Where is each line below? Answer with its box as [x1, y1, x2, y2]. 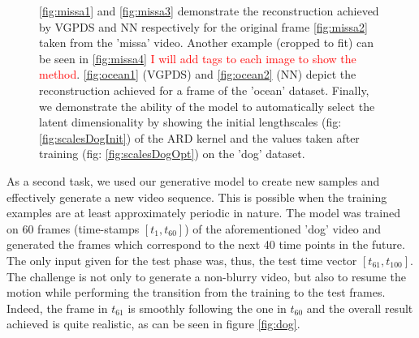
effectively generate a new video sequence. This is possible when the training [6, 188, 387, 205]
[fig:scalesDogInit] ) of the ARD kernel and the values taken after [39, 129, 360, 146]
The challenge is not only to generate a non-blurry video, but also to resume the [6, 267, 406, 285]
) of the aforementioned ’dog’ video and [184, 220, 382, 237]
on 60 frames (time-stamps [6, 220, 140, 237]
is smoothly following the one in [127, 299, 287, 316]
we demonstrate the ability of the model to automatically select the [39, 97, 375, 114]
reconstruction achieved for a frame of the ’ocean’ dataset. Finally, [39, 81, 369, 98]
